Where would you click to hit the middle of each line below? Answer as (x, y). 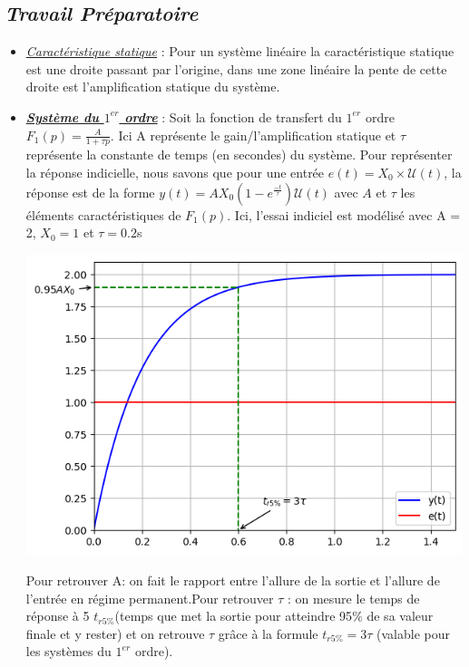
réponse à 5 (58, 616)
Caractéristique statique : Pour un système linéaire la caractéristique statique (240, 51)
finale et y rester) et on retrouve (115, 633)
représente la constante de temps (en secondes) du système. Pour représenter (239, 155)
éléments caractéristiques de (103, 214)
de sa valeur (400, 616)
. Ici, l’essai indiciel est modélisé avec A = (344, 214)
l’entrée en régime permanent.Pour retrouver (150, 598)
